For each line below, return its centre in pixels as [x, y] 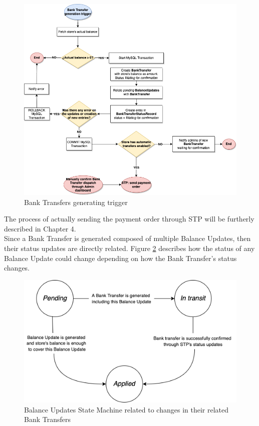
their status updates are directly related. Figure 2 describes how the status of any [129, 248]
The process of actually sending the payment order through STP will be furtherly [129, 219]
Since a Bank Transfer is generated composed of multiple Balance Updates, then [127, 238]
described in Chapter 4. [40, 228]
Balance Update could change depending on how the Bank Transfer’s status [120, 258]
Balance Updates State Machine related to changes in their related [126, 409]
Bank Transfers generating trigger [76, 202]
